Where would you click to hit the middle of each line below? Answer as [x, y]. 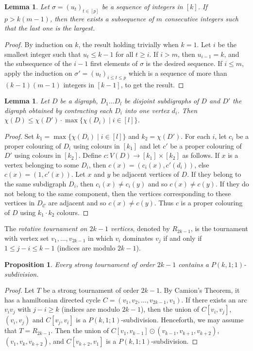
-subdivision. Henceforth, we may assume [182, 320]
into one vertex [147, 110]
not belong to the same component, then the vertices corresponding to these [118, 193]
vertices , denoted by [140, 228]
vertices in [20, 203]
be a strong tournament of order [91, 290]
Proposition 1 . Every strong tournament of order [80, 264]
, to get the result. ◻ [152, 84]
